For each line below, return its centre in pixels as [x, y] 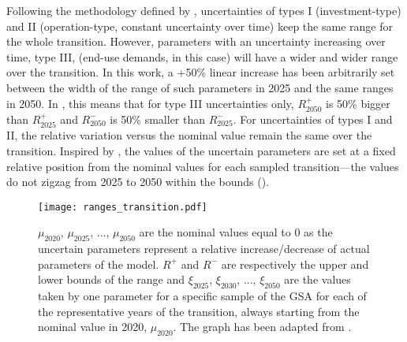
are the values [317, 279]
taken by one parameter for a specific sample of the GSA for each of [202, 296]
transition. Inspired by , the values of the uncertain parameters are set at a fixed [201, 151]
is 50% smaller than [158, 119]
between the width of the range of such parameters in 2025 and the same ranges [200, 87]
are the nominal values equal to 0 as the [236, 232]
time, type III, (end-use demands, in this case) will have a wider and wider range [202, 56]
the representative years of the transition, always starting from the [199, 311]
